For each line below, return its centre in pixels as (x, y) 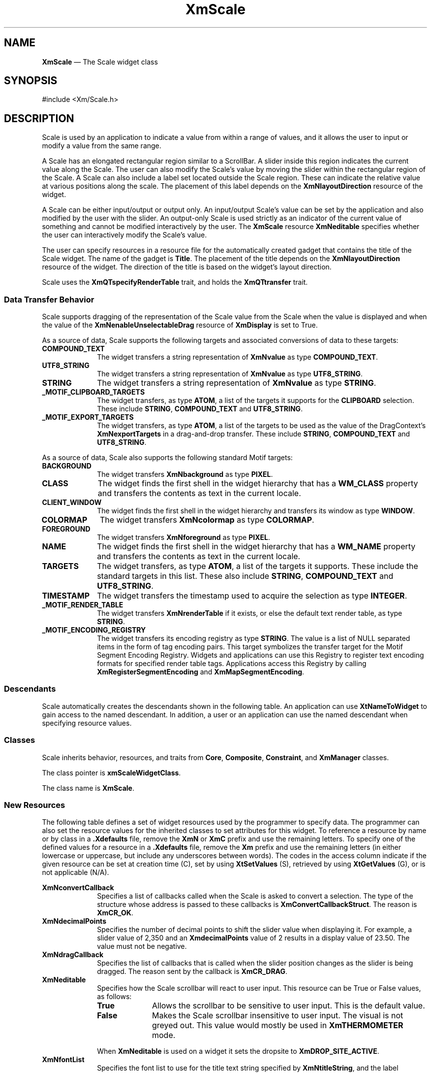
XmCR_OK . (115, 913)
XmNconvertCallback (78, 888)
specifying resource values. (87, 723)
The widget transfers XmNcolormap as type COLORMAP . (207, 520)
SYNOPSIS (31, 81)
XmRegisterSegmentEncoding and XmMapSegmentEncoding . (201, 672)
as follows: (114, 997)
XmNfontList (63, 1060)
